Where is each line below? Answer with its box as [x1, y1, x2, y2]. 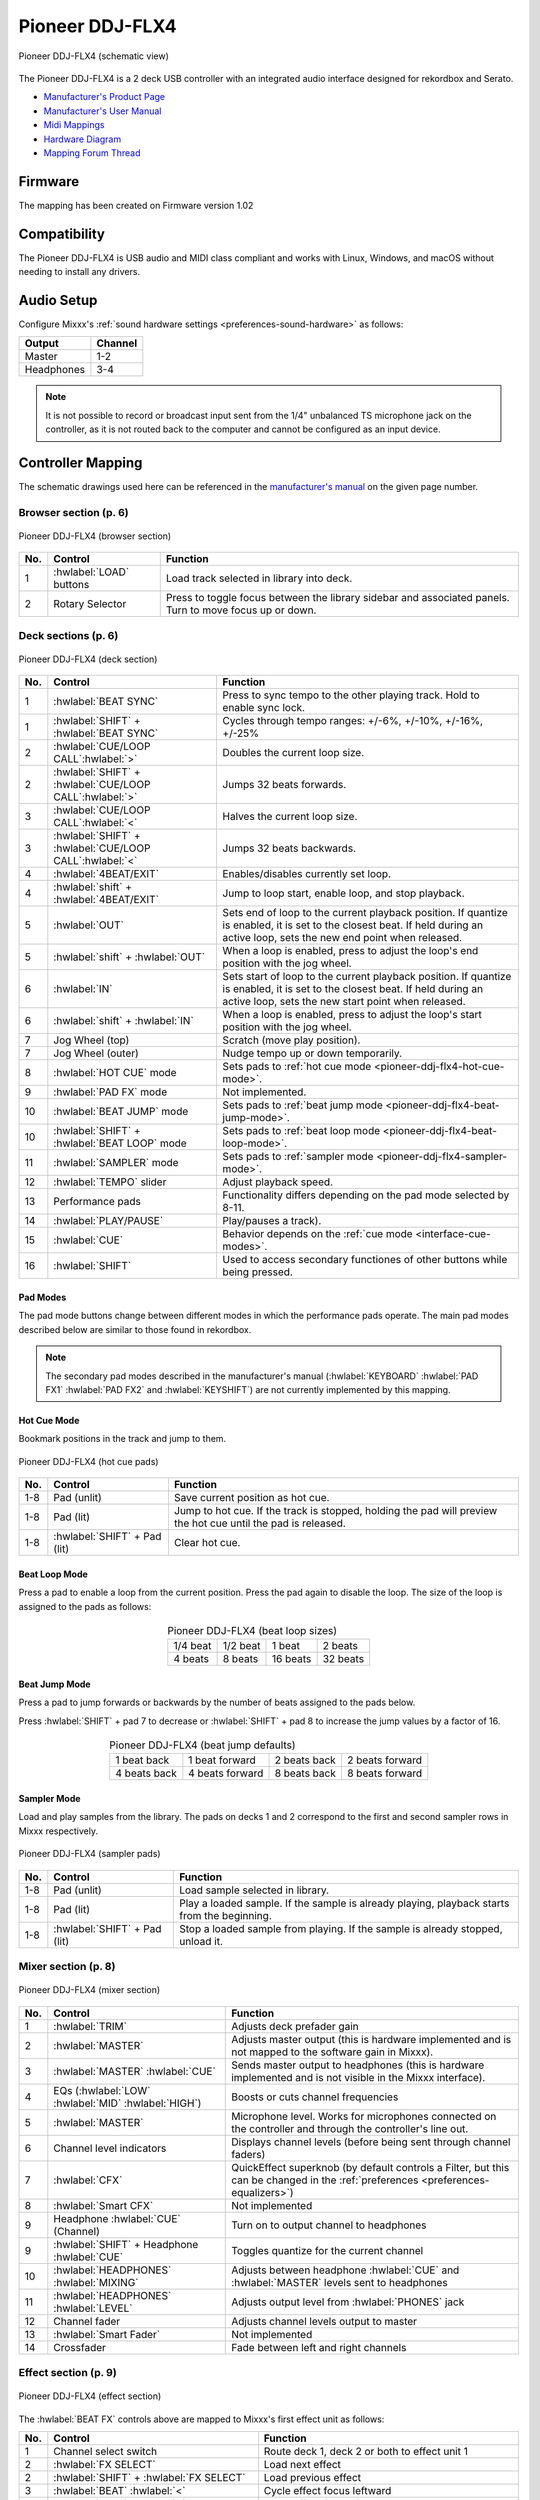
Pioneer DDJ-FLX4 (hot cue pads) [18, 1455, 159, 1467]
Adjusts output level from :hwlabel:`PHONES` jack [231, 2295, 465, 2309]
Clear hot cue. [173, 1536, 241, 1550]
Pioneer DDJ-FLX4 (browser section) [18, 530, 172, 542]
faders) [231, 2147, 266, 2161]
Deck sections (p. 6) [18, 628, 119, 642]
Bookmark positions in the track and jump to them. [18, 1433, 227, 1445]
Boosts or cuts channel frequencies [231, 2090, 399, 2104]
